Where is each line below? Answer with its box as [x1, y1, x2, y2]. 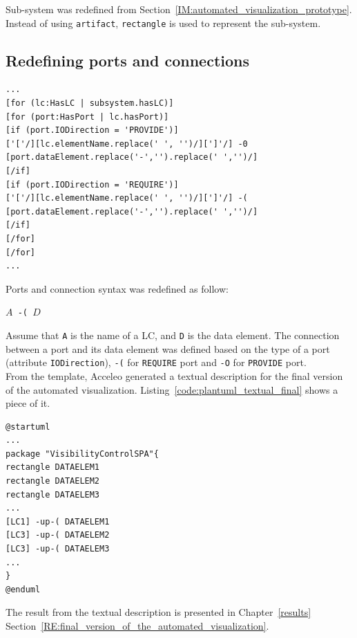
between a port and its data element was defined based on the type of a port [6, 341, 330, 356]
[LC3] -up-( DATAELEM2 [6, 530, 110, 540]
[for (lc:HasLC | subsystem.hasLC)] [6, 98, 174, 109]
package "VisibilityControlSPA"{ [6, 448, 159, 459]
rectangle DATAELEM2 [6, 476, 100, 486]
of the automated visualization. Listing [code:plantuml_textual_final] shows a [6, 382, 338, 397]
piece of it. [6, 396, 50, 410]
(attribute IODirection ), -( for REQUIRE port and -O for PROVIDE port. [6, 355, 307, 370]
